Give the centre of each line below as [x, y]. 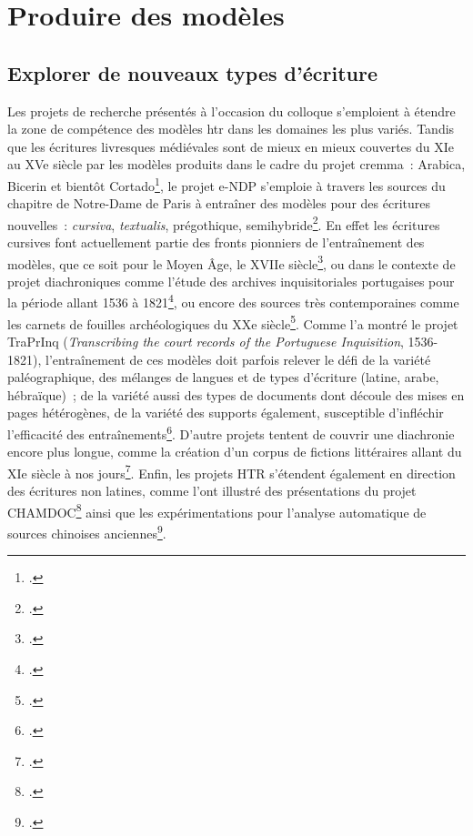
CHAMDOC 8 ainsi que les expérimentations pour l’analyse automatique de [217, 510]
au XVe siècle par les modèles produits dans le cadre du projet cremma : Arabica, [236, 164]
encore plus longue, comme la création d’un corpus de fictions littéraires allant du [235, 452]
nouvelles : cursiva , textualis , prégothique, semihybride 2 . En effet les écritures [224, 223]
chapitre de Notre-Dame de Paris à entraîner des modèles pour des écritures [219, 203]
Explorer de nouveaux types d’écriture [192, 72]
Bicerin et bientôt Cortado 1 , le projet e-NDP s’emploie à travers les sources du [226, 184]
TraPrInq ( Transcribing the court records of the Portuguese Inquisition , [206, 341]
